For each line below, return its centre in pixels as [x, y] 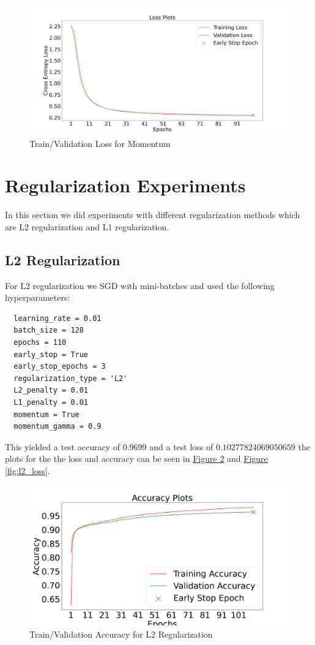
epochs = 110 [40, 343]
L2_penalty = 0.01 [51, 390]
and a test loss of [181, 446]
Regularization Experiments [125, 185]
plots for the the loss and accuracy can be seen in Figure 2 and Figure [136, 458]
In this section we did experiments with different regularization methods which [153, 215]
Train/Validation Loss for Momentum [100, 143]
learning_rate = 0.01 [57, 318]
